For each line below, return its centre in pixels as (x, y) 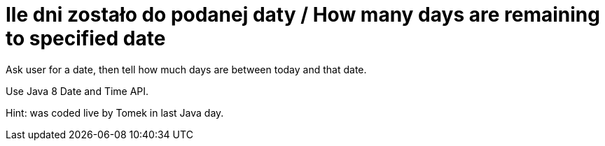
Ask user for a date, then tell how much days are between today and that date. (186, 69)
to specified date (86, 38)
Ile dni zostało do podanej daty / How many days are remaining (303, 15)
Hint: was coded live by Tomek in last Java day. (115, 112)
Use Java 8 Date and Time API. (77, 91)
